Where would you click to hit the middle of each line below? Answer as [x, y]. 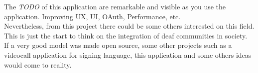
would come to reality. [38, 64]
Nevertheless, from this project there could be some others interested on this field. [129, 26]
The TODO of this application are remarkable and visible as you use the [115, 6]
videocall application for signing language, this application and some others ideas [128, 55]
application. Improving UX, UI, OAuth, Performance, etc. [92, 16]
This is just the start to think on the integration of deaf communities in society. [126, 35]
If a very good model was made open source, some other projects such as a [118, 45]
